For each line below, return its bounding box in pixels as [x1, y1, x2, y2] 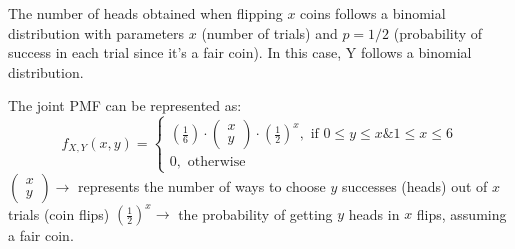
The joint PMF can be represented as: [8, 95, 242, 116]
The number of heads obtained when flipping [8, 3, 283, 23]
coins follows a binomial [300, 3, 446, 23]
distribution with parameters [8, 22, 185, 43]
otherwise [187, 155, 246, 170]
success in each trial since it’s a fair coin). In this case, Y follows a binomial [8, 42, 472, 63]
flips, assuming [416, 203, 507, 224]
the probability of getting [178, 203, 333, 224]
